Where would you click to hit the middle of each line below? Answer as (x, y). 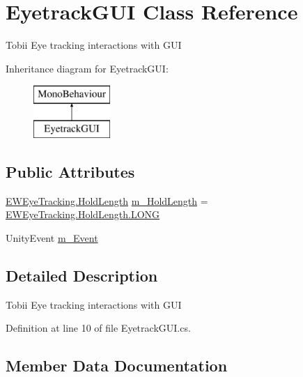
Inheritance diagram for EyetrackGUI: (87, 68)
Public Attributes (70, 171)
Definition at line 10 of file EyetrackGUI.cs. (98, 328)
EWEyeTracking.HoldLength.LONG (83, 214)
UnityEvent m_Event (52, 237)
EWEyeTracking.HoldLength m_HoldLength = (107, 200)
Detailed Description (82, 275)
